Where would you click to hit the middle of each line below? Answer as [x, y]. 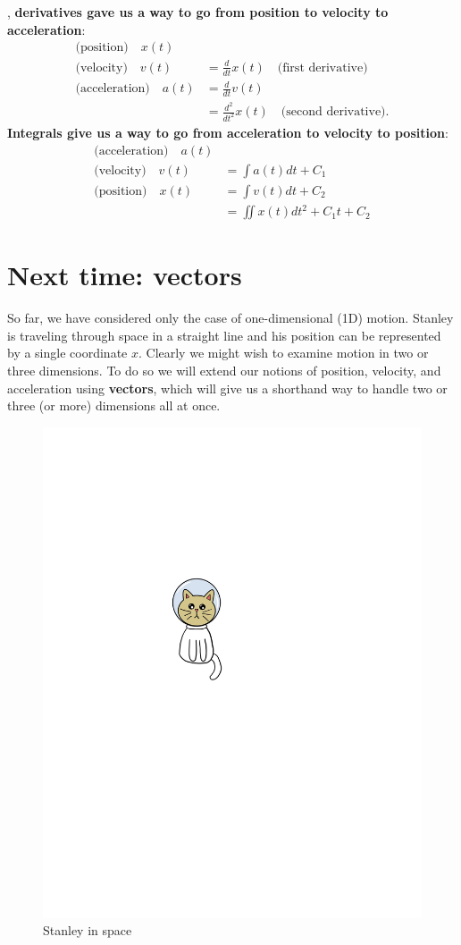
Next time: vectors [125, 275]
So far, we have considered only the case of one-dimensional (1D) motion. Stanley [230, 318]
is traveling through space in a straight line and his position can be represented [224, 335]
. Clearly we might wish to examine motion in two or [283, 353]
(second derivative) [333, 112]
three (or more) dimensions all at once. [114, 405]
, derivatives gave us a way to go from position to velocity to [198, 12]
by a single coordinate [67, 353]
